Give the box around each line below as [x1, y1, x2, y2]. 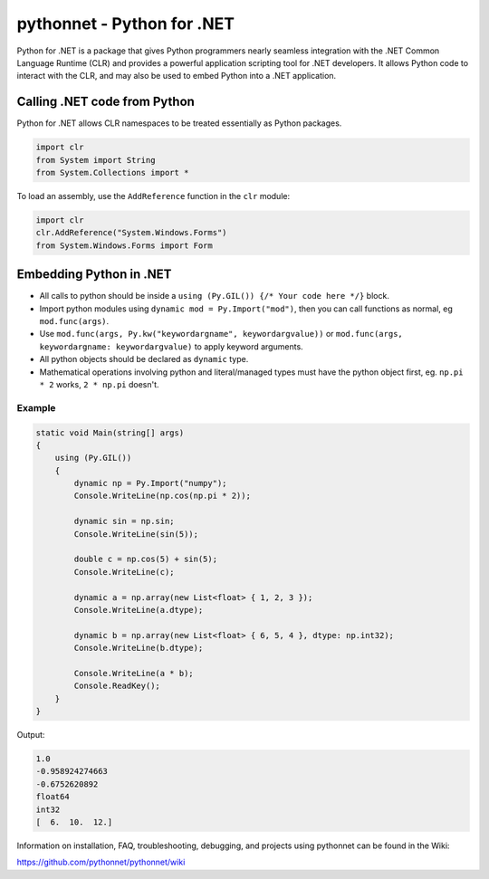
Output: [16, 730, 45, 740]
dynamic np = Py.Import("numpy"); [73, 478, 227, 489]
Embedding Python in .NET [16, 267, 172, 282]
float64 [35, 792, 70, 802]
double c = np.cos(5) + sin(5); [73, 554, 217, 565]
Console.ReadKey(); [73, 681, 160, 692]
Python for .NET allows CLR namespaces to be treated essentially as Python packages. [16, 118, 342, 129]
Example [16, 401, 56, 414]
